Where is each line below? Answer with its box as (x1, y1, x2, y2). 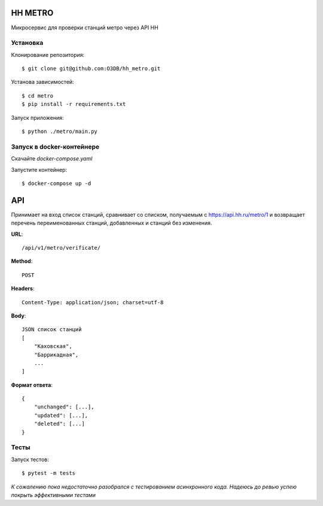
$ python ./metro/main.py (22, 128, 98, 135)
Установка (11, 39, 44, 47)
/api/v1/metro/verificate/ (22, 244, 101, 251)
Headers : (11, 285, 35, 292)
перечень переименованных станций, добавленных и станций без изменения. (11, 219, 212, 227)
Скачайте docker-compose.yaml (11, 155, 93, 162)
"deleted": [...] (33, 420, 85, 428)
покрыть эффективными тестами (11, 491, 96, 498)
